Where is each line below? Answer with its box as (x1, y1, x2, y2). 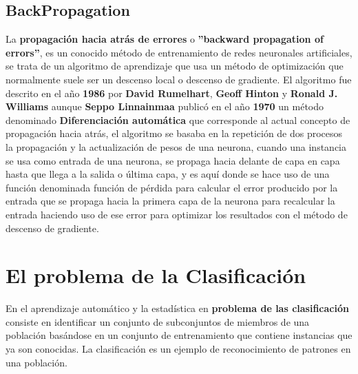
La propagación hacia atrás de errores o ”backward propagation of (6, 32, 324, 46)
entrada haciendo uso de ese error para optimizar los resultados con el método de (6, 207, 348, 221)
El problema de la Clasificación (6, 261, 306, 289)
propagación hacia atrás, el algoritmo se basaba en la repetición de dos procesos (6, 126, 343, 141)
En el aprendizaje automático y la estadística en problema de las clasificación (6, 301, 349, 315)
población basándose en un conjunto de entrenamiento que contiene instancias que (6, 328, 352, 342)
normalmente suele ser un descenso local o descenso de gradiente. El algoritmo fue (6, 72, 352, 86)
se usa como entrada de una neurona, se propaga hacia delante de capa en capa (6, 153, 340, 167)
